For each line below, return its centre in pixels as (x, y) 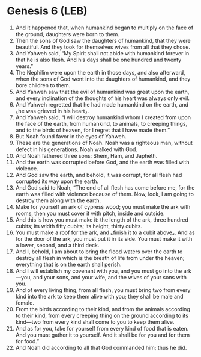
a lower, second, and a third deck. (57, 245)
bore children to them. (43, 85)
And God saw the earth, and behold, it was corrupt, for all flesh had (99, 175)
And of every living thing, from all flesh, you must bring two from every (103, 290)
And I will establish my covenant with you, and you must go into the (99, 271)
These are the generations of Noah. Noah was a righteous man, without (104, 143)
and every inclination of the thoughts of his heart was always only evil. (102, 98)
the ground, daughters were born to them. (67, 34)
